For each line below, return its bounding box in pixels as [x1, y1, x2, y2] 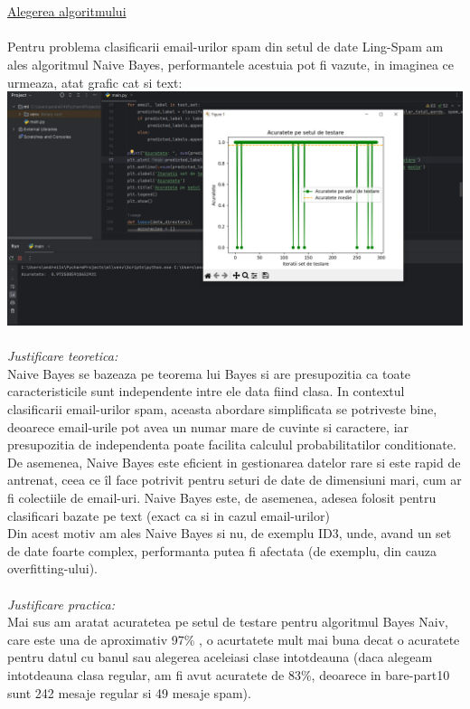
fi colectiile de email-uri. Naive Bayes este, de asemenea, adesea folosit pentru [7, 487, 437, 506]
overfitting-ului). [7, 559, 99, 578]
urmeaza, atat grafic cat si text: [7, 72, 183, 91]
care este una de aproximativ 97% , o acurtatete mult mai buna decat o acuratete [7, 629, 460, 648]
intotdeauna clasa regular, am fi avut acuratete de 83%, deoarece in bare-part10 [7, 665, 450, 684]
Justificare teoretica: [7, 346, 118, 365]
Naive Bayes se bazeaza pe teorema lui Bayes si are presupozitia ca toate [7, 364, 411, 383]
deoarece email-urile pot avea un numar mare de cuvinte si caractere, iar [7, 417, 409, 436]
